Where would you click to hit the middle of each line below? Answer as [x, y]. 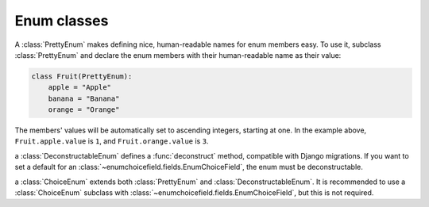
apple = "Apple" [79, 88]
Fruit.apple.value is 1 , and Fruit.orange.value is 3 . [112, 141]
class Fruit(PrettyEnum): [82, 76]
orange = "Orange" [84, 110]
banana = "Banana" [84, 98]
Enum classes [62, 21]
